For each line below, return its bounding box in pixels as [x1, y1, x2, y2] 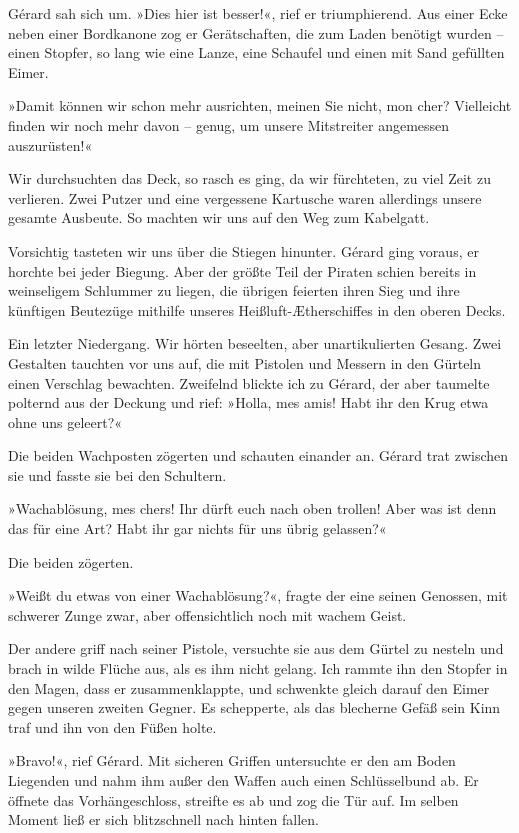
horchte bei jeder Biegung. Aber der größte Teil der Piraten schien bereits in [8, 260, 477, 281]
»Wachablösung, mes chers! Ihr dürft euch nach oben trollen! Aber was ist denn [8, 498, 497, 519]
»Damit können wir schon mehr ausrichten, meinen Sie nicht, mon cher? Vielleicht [8, 95, 512, 116]
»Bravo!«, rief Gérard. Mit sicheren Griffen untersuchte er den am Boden [8, 750, 456, 771]
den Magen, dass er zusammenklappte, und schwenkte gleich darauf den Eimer [8, 677, 490, 698]
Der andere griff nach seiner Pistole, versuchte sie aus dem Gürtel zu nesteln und [8, 638, 504, 659]
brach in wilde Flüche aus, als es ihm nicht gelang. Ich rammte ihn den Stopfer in [8, 658, 508, 679]
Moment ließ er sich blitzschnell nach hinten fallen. [8, 809, 319, 830]
